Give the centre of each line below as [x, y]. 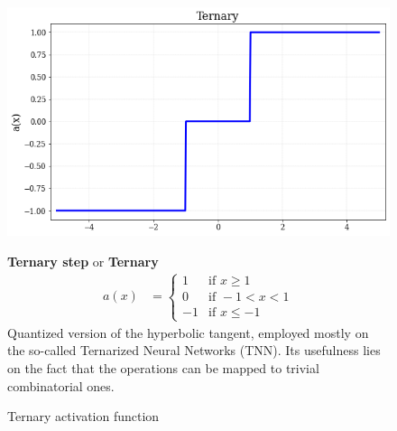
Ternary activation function [83, 416]
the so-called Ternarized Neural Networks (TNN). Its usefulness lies [194, 350]
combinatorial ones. [61, 385]
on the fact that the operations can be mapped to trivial [163, 367]
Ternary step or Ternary [83, 261]
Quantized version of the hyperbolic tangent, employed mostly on [188, 332]
